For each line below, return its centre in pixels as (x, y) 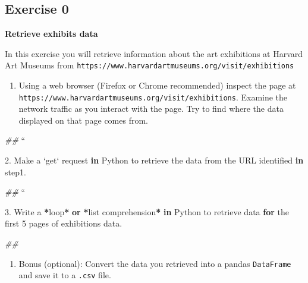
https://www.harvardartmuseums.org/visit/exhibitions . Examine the (153, 97)
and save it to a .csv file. (65, 275)
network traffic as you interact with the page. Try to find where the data (151, 109)
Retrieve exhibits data (51, 34)
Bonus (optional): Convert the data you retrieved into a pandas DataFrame (155, 263)
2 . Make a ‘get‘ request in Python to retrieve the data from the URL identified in (154, 160)
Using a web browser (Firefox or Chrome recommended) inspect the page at (157, 85)
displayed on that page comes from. (83, 120)
